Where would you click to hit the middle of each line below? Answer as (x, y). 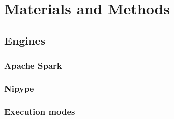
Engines (25, 40)
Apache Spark (33, 65)
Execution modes (40, 111)
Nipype (19, 88)
